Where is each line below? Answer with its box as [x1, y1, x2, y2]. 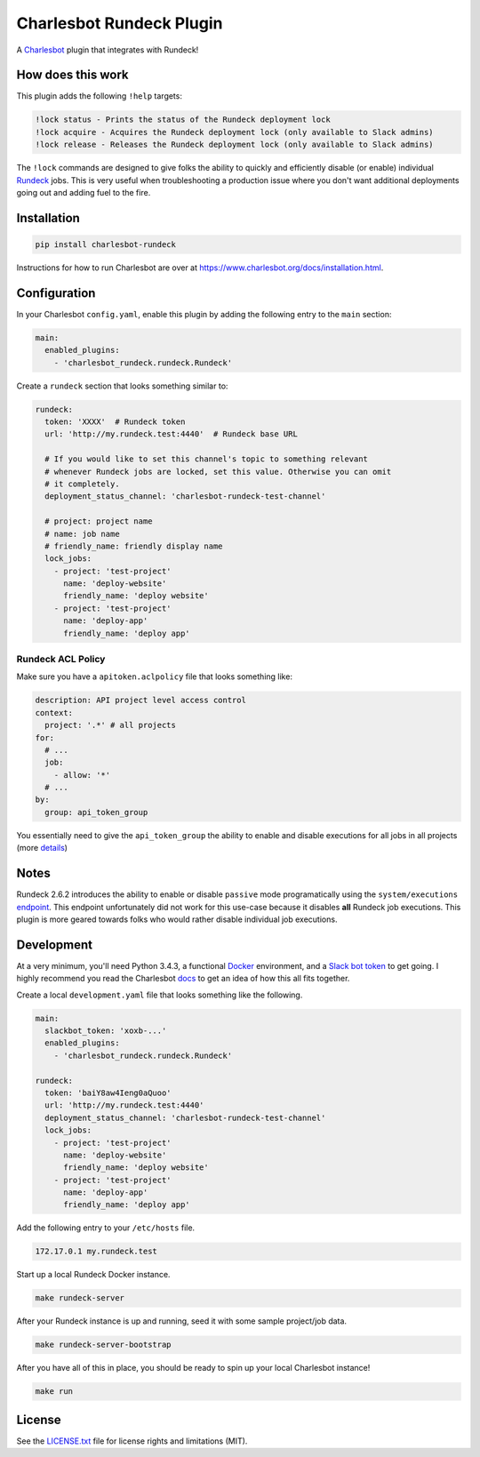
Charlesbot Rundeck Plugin [16, 13, 223, 33]
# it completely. [44, 478, 120, 489]
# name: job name [44, 529, 120, 539]
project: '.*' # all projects [44, 720, 177, 731]
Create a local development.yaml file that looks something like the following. [16, 989, 303, 1000]
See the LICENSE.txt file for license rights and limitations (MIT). [16, 1436, 248, 1446]
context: [35, 708, 74, 717]
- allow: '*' [53, 770, 111, 780]
